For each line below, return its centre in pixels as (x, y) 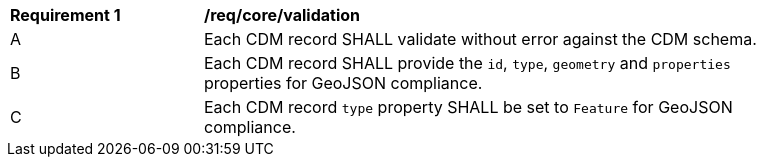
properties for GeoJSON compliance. (343, 83)
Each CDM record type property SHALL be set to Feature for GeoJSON (468, 107)
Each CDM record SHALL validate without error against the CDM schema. (480, 39)
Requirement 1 (65, 15)
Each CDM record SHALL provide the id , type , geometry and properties (467, 63)
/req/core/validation (282, 15)
